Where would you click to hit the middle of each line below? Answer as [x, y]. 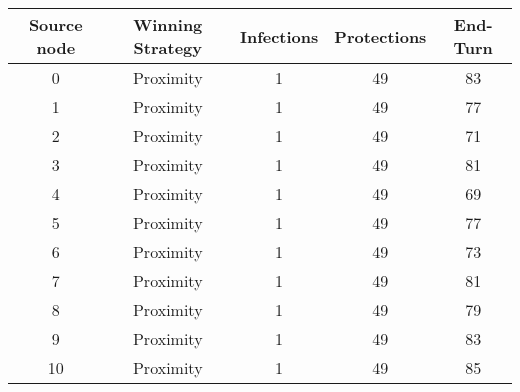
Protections [380, 36]
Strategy [167, 47]
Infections [279, 36]
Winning [168, 24]
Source [55, 24]
